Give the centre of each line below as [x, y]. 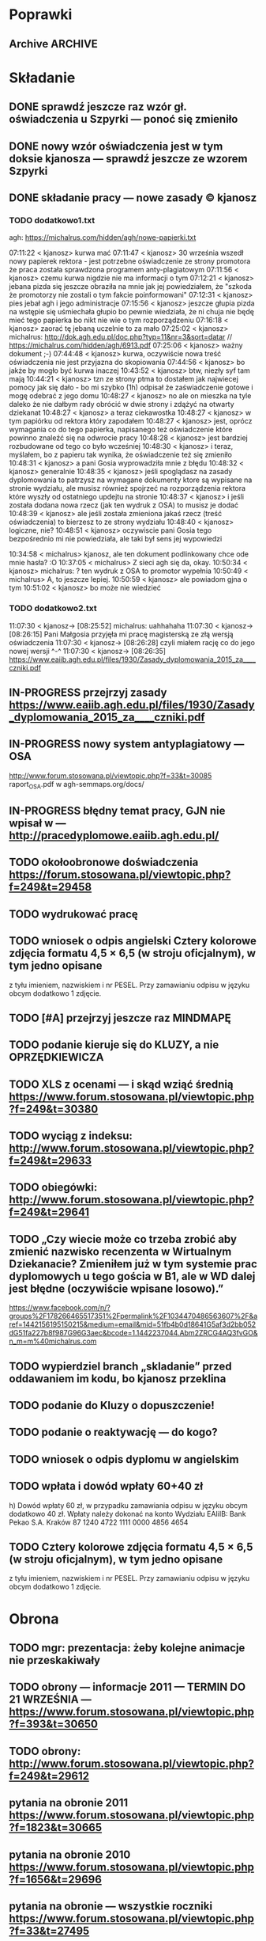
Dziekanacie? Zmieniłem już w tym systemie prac [133, 1264]
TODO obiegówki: [53, 1188]
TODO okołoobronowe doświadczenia [104, 862]
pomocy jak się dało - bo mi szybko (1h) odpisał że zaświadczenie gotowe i [131, 387]
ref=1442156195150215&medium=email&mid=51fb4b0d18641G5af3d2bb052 [133, 1324]
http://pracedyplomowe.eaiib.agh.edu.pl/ [114, 836]
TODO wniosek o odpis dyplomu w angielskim [124, 1459]
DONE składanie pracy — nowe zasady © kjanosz [133, 198]
